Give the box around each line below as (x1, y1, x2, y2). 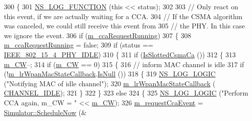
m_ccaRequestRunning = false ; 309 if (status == (4, 40, 154, 50)
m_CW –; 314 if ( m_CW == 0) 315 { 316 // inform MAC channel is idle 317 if (4, 59, 244, 69)
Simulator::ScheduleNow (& (4, 107, 87, 117)
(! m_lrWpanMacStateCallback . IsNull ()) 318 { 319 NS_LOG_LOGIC (4, 69, 216, 79)
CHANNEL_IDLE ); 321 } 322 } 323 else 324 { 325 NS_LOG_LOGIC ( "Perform (4, 88, 249, 98)
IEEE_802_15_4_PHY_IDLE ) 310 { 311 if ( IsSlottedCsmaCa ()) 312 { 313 (4, 49, 236, 59)
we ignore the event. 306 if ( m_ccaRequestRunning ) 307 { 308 (4, 30, 191, 40)
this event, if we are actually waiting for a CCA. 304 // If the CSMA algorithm (4, 11, 243, 21)
